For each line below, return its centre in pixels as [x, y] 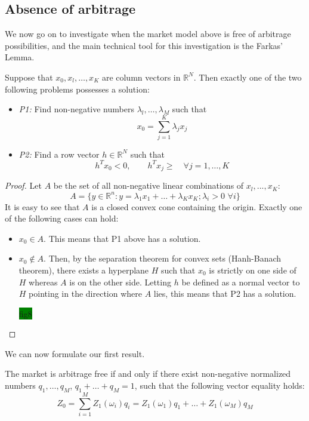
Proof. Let [23, 185]
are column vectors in [141, 77]
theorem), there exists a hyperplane [84, 270]
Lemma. [20, 57]
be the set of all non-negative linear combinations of [149, 185]
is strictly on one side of [253, 270]
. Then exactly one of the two [248, 77]
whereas [43, 282]
